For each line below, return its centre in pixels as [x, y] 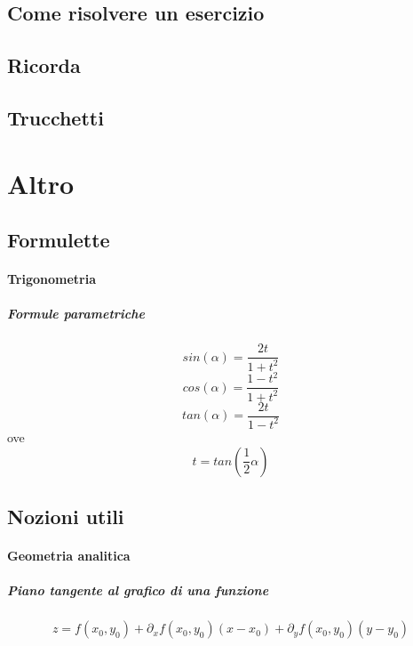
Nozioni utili [66, 516]
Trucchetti [56, 117]
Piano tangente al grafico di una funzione [138, 590]
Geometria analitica [69, 555]
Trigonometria [52, 279]
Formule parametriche [76, 314]
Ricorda [44, 65]
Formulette [59, 240]
